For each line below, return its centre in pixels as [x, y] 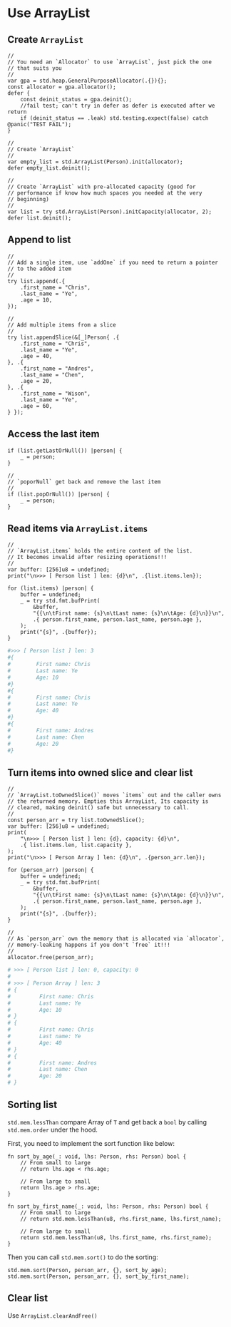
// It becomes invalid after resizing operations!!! [87, 558]
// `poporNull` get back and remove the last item [84, 482]
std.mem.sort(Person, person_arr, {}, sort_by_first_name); [99, 1276]
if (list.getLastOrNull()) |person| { [65, 451]
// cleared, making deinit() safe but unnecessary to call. [99, 808]
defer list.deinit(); [40, 218]
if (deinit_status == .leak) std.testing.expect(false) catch [114, 118]
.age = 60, [36, 406]
